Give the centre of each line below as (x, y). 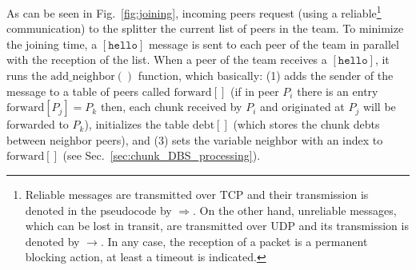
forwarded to (38, 124)
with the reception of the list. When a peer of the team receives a (167, 60)
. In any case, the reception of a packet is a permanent (234, 241)
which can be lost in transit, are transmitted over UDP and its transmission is (217, 226)
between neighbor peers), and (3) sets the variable (129, 139)
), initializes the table (137, 124)
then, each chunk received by (171, 107)
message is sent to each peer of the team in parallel (274, 44)
